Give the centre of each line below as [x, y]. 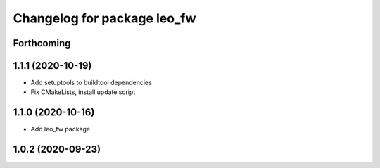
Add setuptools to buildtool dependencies [91, 83]
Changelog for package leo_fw [104, 18]
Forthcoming [42, 43]
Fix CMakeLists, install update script [83, 92]
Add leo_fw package [61, 129]
